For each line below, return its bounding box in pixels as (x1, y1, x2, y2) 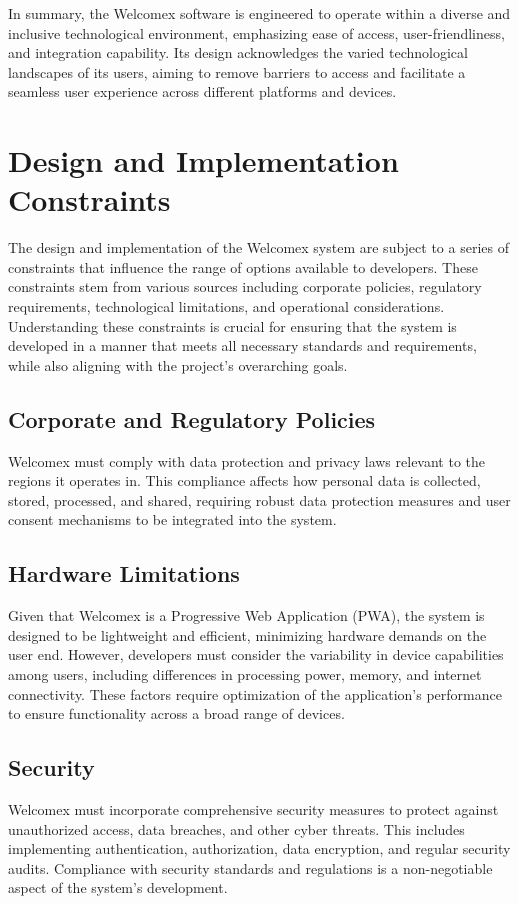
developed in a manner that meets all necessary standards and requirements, (8, 335, 477, 356)
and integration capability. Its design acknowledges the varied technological (8, 42, 468, 63)
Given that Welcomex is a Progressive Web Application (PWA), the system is (8, 605, 485, 626)
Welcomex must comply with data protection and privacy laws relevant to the (8, 450, 486, 471)
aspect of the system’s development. (8, 877, 228, 898)
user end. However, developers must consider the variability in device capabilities (8, 644, 504, 665)
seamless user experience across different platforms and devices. (8, 81, 397, 102)
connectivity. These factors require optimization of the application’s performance (8, 683, 502, 704)
